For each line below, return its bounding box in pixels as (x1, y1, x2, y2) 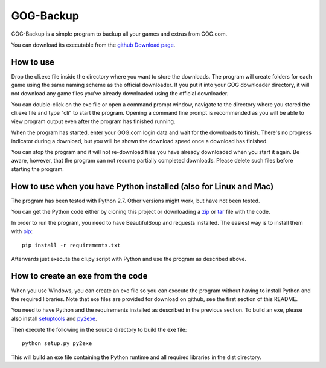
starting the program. (11, 165, 65, 172)
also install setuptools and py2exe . (11, 315, 97, 322)
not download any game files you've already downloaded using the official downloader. (11, 89, 229, 97)
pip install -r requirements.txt (22, 242, 121, 249)
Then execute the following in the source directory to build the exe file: (11, 326, 187, 334)
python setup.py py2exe (22, 340, 92, 347)
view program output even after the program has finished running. (11, 118, 176, 125)
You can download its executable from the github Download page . (11, 41, 176, 48)
